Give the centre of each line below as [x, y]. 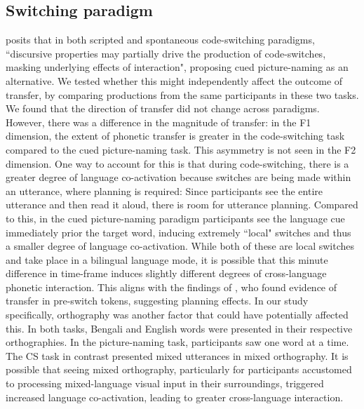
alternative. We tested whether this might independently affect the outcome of [174, 80]
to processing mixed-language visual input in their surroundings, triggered [165, 383]
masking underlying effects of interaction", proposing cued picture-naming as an [177, 67]
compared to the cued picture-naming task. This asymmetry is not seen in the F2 [181, 149]
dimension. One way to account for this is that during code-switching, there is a [177, 163]
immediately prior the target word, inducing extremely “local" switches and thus [178, 232]
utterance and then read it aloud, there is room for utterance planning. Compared [182, 204]
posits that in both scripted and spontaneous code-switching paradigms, [160, 40]
